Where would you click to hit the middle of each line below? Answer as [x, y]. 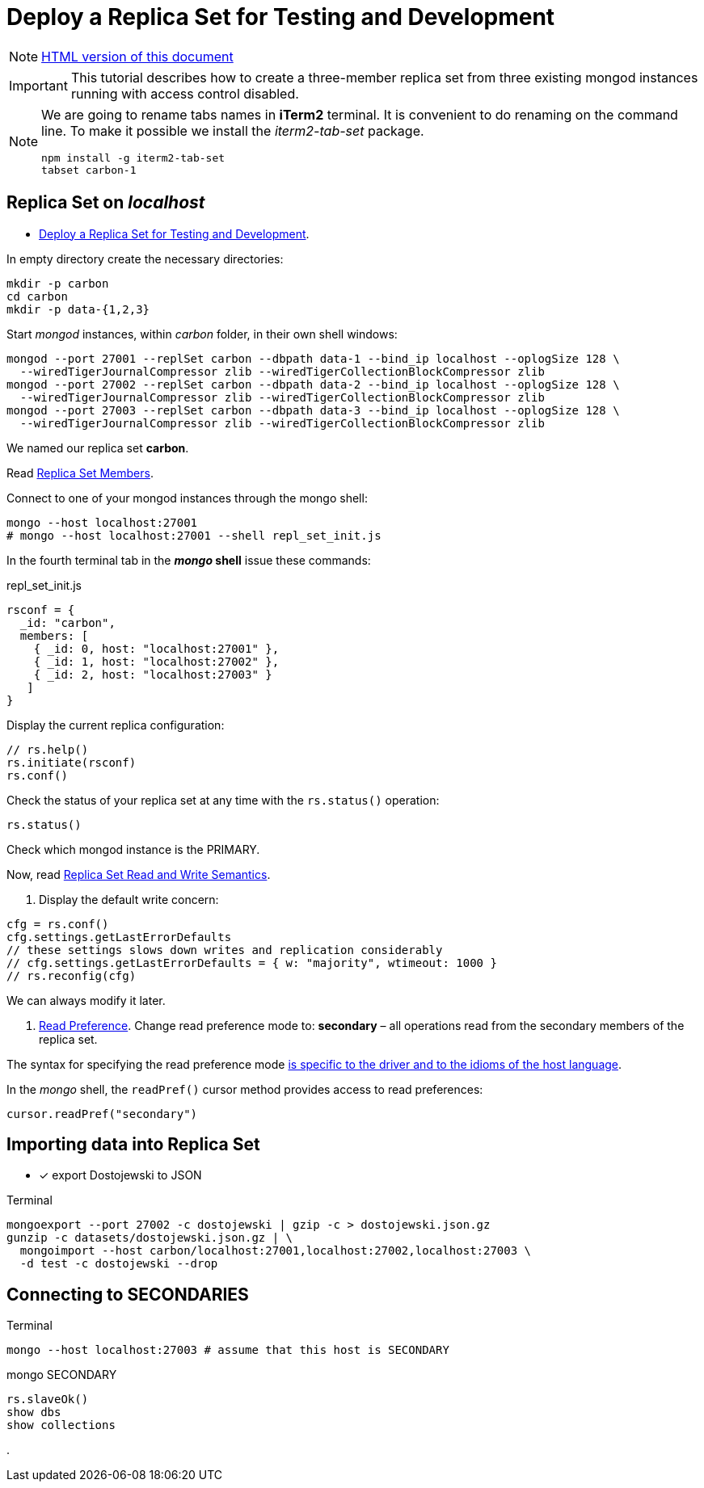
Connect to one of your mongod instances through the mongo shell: [187, 498]
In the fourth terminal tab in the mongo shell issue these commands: [189, 560]
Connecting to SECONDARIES [128, 1294]
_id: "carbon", [67, 622]
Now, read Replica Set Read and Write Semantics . [139, 874]
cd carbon [37, 296]
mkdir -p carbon [58, 283]
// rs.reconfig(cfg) [72, 975]
